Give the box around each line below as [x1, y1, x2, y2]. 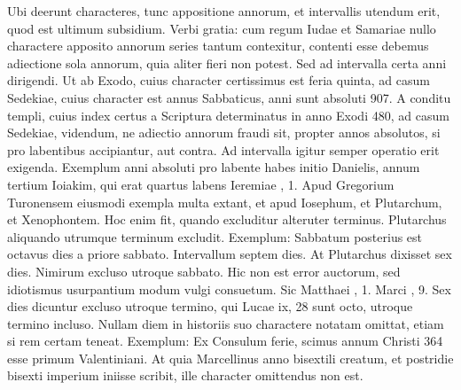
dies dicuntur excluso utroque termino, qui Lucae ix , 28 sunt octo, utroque [7, 297, 413, 316]
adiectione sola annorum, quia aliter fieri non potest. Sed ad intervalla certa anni [7, 53, 447, 72]
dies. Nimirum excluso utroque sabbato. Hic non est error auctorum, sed [7, 261, 401, 280]
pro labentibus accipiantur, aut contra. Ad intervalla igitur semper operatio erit [7, 140, 440, 159]
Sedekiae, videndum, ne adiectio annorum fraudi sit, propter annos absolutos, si [7, 123, 441, 142]
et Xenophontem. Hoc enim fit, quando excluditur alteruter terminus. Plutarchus [7, 210, 447, 229]
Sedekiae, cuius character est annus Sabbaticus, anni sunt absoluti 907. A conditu [7, 88, 451, 106]
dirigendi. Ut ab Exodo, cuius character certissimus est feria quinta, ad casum [7, 71, 430, 90]
